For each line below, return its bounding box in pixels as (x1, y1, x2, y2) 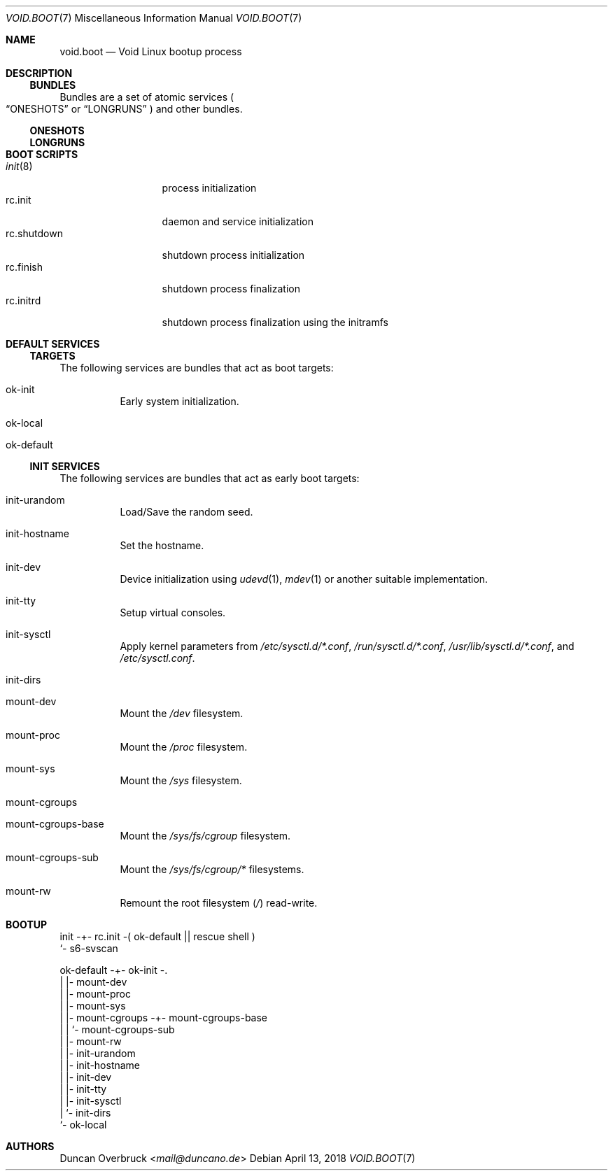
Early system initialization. (120, 395, 239, 407)
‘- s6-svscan (59, 942, 118, 954)
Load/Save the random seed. (120, 506, 253, 518)
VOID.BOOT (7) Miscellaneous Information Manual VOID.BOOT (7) (6, 12, 302, 24)
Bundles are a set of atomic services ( (59, 91, 234, 103)
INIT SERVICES (29, 460, 100, 472)
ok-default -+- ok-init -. (59, 964, 168, 976)
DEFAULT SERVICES (6, 338, 100, 350)
